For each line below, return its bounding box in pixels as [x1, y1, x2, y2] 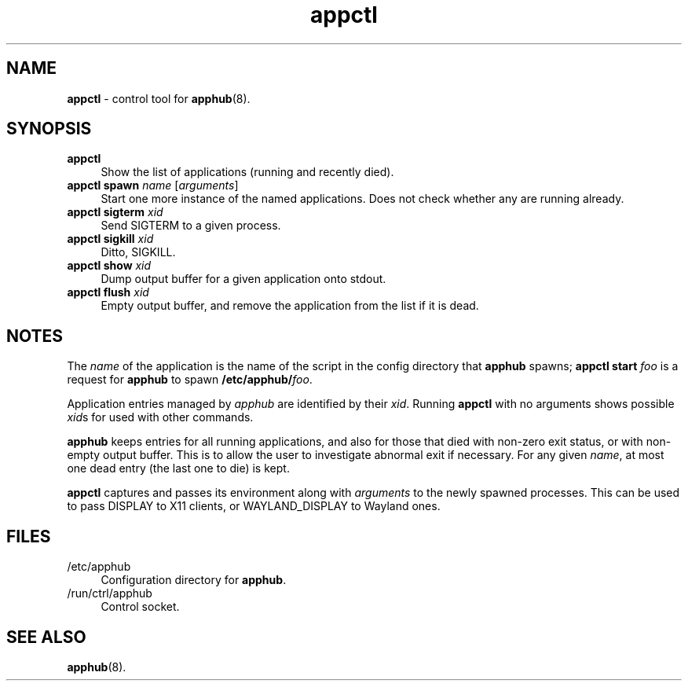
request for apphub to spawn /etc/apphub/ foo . [67, 373, 313, 387]
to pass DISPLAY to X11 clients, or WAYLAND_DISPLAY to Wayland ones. [67, 499, 441, 513]
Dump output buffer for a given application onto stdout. [101, 272, 386, 286]
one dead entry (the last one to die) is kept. [67, 461, 290, 476]
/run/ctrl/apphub [67, 586, 152, 601]
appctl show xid [67, 259, 152, 273]
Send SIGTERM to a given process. [101, 219, 281, 233]
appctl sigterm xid [67, 205, 163, 219]
